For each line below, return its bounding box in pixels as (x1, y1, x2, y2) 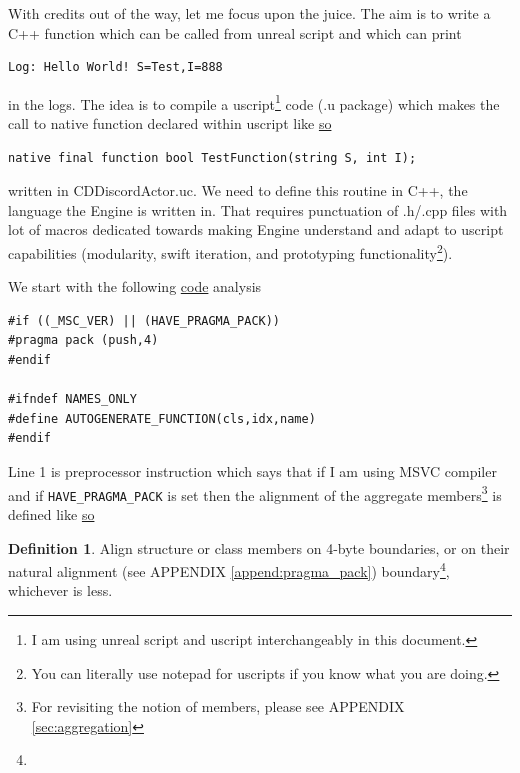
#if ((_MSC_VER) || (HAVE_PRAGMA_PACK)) (8, 313, 281, 328)
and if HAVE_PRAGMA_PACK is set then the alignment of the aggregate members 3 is (8, 481, 502, 505)
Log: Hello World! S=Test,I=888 (8, 60, 223, 75)
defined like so (8, 503, 95, 524)
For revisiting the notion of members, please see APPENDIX (31, 696, 405, 717)
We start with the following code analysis (8, 276, 262, 297)
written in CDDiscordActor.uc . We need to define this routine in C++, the (8, 180, 468, 201)
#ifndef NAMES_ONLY (8, 392, 137, 407)
